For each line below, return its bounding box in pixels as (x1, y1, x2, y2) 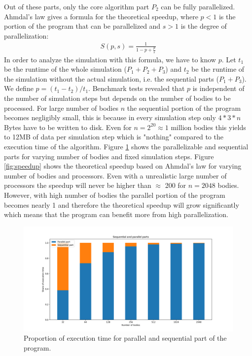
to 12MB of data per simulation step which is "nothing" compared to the (4, 132, 223, 142)
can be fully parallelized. (161, 1, 235, 11)
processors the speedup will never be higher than (4, 180, 151, 190)
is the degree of (180, 21, 227, 31)
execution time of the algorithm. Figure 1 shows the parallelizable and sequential (4, 141, 249, 151)
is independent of (192, 83, 245, 93)
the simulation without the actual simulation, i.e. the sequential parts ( (4, 73, 219, 84)
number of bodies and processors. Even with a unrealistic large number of (4, 170, 227, 180)
